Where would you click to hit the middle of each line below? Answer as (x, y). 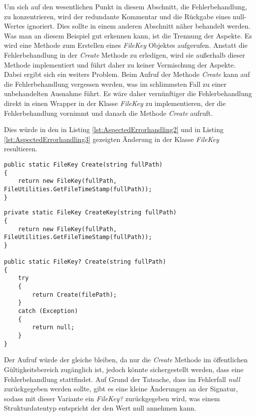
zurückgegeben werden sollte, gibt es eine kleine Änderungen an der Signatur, (121, 389)
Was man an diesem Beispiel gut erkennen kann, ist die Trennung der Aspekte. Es (128, 35)
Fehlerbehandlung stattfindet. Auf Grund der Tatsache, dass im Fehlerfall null (122, 379)
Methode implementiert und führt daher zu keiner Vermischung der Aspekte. (120, 64)
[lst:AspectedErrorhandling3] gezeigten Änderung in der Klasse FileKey (112, 139)
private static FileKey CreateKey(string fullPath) (90, 213)
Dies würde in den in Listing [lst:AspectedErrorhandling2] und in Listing (114, 129)
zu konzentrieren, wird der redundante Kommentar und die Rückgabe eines (117, 16)
